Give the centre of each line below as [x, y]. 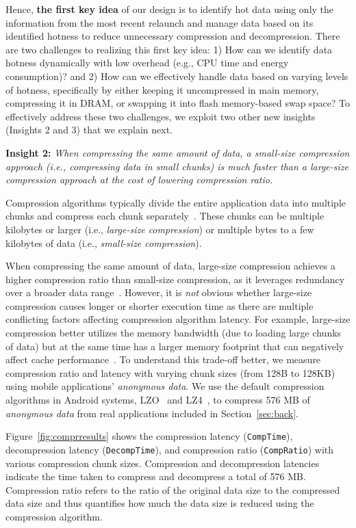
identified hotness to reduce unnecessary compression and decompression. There [173, 36]
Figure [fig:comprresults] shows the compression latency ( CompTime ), [149, 436]
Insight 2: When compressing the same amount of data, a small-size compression [178, 152]
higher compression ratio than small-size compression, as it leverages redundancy [175, 279]
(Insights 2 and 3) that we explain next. [89, 130]
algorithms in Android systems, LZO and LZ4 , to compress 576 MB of [158, 400]
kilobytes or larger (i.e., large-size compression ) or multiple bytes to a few [160, 229]
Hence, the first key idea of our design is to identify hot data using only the [170, 9]
